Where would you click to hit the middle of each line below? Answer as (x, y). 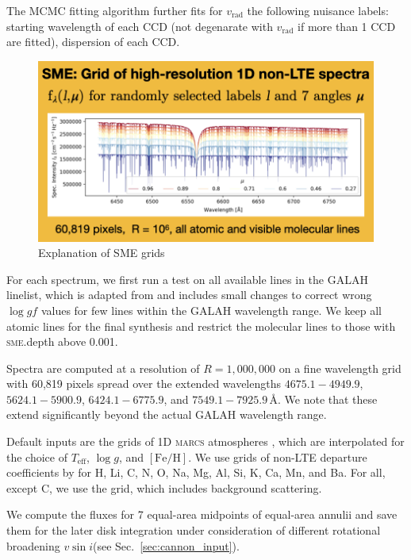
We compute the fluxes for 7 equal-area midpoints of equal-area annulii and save (202, 514)
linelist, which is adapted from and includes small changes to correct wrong (189, 295)
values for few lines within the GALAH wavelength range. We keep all (211, 310)
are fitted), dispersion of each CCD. (93, 42)
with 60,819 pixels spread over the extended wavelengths (144, 384)
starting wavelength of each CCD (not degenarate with (140, 26)
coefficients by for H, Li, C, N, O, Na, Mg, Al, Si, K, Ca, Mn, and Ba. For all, (196, 472)
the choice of (37, 456)
